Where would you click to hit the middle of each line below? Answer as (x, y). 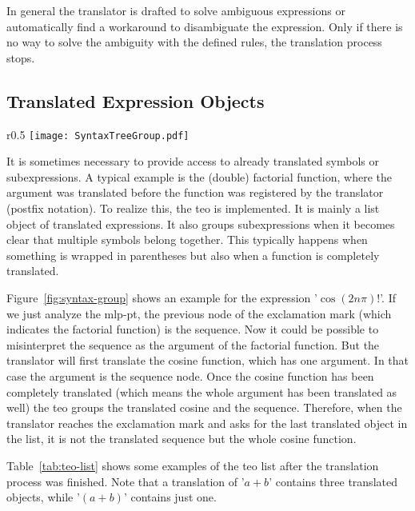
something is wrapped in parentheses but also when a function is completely (193, 255)
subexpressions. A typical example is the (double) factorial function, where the (199, 176)
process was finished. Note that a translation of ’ (126, 481)
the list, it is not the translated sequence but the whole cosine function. (182, 439)
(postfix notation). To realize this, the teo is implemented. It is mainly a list (193, 208)
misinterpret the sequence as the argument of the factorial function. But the (193, 344)
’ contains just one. (170, 497)
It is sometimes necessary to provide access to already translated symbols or (193, 161)
